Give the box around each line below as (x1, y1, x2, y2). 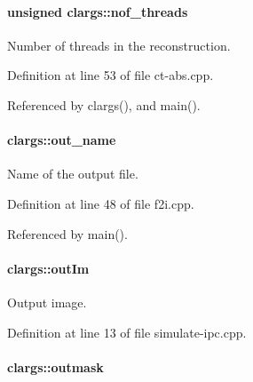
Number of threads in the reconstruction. (7, 36, 231, 54)
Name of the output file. (7, 164, 138, 183)
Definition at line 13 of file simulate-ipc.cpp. (7, 322, 247, 341)
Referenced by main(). (7, 224, 128, 243)
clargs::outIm (7, 259, 90, 277)
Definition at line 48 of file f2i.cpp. (7, 194, 194, 212)
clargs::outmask (7, 357, 104, 376)
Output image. (7, 292, 87, 311)
